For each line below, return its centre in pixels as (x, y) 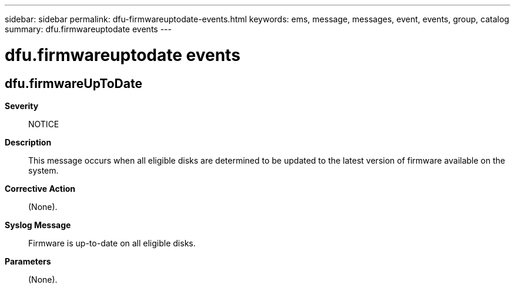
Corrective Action (40, 188)
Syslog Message (38, 225)
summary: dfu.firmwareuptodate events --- (88, 29)
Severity (22, 106)
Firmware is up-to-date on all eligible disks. (112, 243)
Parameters (28, 261)
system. (44, 170)
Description (28, 142)
